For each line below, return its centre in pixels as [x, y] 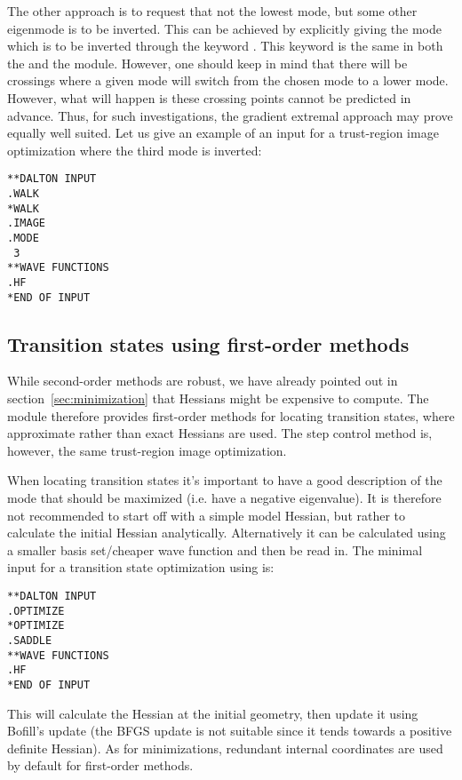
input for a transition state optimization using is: [141, 567]
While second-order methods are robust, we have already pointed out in [203, 381]
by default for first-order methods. [100, 765]
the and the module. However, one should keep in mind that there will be [207, 63]
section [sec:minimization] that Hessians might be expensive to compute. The [218, 398]
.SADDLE [30, 640]
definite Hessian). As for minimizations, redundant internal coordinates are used [225, 748]
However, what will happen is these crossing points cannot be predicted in [209, 97]
